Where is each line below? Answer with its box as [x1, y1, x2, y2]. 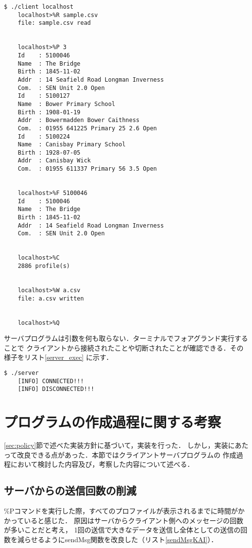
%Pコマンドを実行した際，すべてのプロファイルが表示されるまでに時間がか [4, 506, 245, 516]
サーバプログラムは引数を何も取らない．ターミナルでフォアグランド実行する [4, 333, 248, 343]
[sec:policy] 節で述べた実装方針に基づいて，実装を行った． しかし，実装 [4, 440, 228, 450]
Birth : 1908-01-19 [17, 108, 81, 116]
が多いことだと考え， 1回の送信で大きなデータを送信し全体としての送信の [4, 525, 241, 535]
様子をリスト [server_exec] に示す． [4, 352, 113, 362]
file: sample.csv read [17, 19, 91, 27]
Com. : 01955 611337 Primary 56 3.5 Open [17, 165, 157, 173]
